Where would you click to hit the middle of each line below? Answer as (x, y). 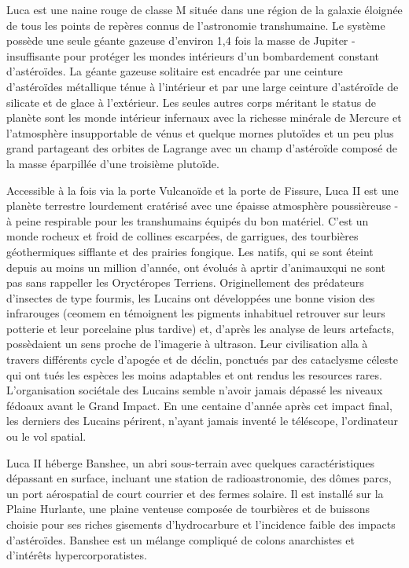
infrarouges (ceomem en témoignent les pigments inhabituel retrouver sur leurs (196, 313)
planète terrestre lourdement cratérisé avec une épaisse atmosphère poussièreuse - (203, 205)
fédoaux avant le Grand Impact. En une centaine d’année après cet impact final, (199, 405)
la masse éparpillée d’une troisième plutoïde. (113, 163)
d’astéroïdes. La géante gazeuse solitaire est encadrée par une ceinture (175, 71)
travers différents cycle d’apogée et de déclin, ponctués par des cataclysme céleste (202, 359)
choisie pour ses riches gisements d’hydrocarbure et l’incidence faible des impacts (201, 524)
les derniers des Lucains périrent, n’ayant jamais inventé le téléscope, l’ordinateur (202, 421)
